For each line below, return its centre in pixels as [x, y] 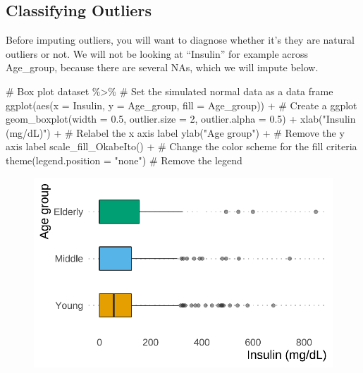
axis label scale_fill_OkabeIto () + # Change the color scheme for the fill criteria [181, 146]
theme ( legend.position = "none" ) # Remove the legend [124, 160]
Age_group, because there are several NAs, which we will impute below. [162, 67]
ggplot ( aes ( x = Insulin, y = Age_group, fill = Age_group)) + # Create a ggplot [181, 105]
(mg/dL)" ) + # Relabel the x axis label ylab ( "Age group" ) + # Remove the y [175, 132]
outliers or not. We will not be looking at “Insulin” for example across [157, 53]
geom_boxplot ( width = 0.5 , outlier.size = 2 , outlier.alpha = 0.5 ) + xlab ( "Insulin [181, 119]
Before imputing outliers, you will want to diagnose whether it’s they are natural [180, 40]
